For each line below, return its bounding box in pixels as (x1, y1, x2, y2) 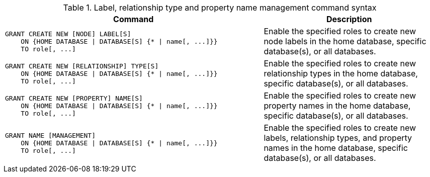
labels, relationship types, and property (264, 133, 412, 143)
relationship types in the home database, (264, 68, 418, 78)
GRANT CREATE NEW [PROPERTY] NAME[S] (5, 94, 143, 102)
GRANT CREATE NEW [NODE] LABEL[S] (5, 30, 131, 38)
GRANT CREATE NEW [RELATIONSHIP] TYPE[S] (5, 62, 159, 70)
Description (326, 14, 372, 24)
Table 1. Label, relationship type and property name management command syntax (63, 3, 377, 13)
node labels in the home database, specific (264, 36, 426, 46)
